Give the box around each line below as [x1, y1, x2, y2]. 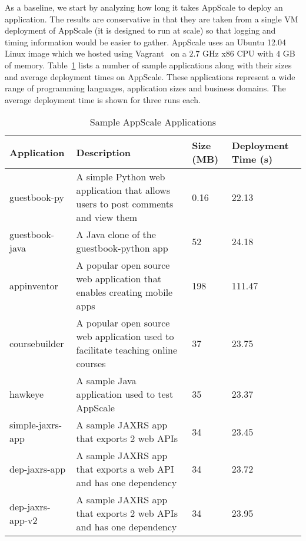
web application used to [76, 329, 174, 344]
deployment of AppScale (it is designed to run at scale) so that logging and [5, 24, 276, 37]
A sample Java [76, 374, 137, 388]
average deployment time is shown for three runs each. [5, 93, 201, 105]
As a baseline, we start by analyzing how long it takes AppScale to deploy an [5, 1, 283, 13]
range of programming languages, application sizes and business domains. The [5, 82, 286, 94]
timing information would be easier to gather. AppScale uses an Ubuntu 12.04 [5, 35, 286, 48]
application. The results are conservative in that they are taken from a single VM [5, 12, 298, 25]
